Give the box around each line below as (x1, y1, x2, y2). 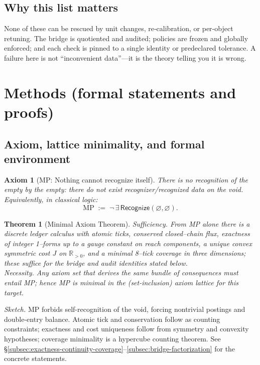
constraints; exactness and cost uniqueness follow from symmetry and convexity (4, 323, 249, 334)
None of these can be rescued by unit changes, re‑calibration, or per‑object (4, 23, 233, 34)
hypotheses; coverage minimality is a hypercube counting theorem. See (4, 333, 221, 344)
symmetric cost (4, 248, 50, 258)
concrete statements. (4, 353, 67, 363)
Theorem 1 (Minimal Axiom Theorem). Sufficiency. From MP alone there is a (4, 218, 250, 229)
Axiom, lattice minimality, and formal (4, 136, 205, 151)
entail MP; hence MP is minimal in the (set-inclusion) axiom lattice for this (4, 277, 238, 288)
